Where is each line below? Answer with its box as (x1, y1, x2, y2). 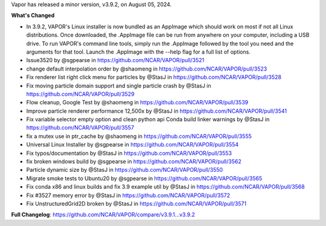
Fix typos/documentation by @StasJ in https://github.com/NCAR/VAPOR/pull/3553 (26, 149, 232, 157)
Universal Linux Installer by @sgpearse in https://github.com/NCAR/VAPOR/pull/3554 (26, 141, 239, 148)
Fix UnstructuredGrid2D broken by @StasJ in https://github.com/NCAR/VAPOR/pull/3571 (26, 199, 247, 207)
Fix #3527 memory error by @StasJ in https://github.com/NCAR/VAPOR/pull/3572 (26, 192, 231, 199)
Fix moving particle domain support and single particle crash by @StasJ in (26, 82, 211, 89)
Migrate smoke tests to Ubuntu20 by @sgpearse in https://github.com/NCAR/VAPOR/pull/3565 (26, 175, 263, 182)
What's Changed (11, 12, 55, 19)
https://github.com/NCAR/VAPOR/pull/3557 (26, 124, 135, 131)
